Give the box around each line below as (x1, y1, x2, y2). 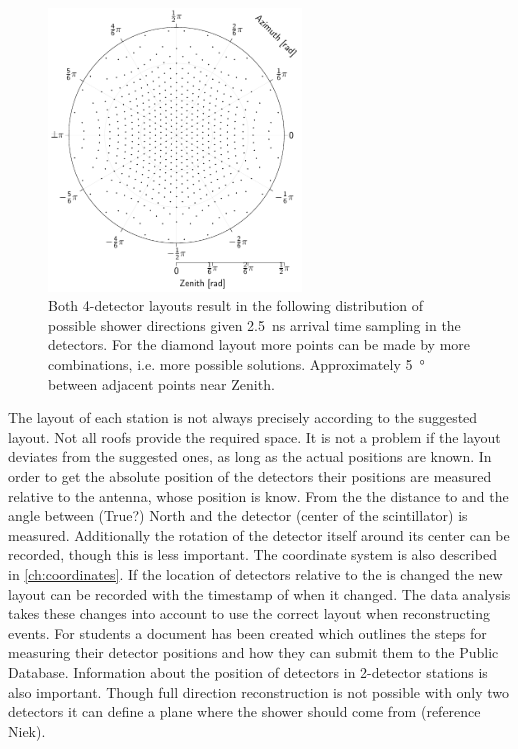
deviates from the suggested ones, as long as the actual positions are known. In (8, 446, 492, 467)
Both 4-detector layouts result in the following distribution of (48, 295, 424, 316)
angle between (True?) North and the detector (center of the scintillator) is (8, 505, 468, 526)
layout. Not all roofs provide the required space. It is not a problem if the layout (8, 426, 501, 447)
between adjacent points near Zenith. (48, 373, 275, 394)
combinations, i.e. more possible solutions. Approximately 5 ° (48, 354, 425, 375)
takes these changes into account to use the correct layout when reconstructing (8, 603, 490, 624)
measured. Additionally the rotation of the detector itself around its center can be (8, 524, 510, 545)
